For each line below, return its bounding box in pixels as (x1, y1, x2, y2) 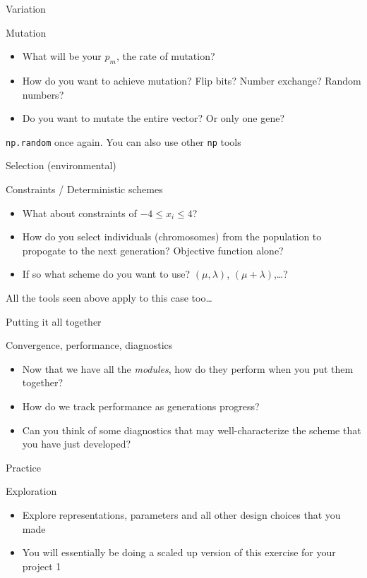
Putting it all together (6, 314, 102, 328)
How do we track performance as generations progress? (22, 398, 260, 413)
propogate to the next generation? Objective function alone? (22, 242, 284, 257)
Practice (6, 460, 42, 474)
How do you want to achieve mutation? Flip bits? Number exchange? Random (22, 73, 361, 87)
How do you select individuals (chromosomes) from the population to (22, 229, 322, 244)
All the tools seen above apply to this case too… (6, 290, 212, 305)
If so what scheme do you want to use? (22, 266, 191, 281)
